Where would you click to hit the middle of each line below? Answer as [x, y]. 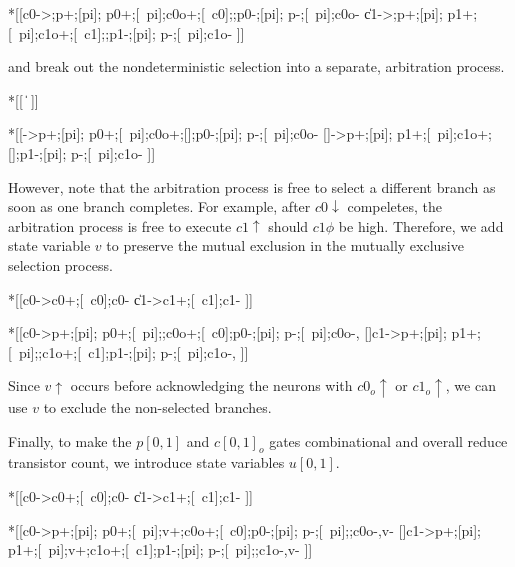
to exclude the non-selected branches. [157, 407]
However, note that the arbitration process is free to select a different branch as [252, 186]
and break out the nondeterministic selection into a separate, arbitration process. [256, 66]
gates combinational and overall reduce [388, 440]
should [288, 225]
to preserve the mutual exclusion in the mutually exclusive [285, 245]
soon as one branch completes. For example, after [159, 206]
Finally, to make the [70, 440]
